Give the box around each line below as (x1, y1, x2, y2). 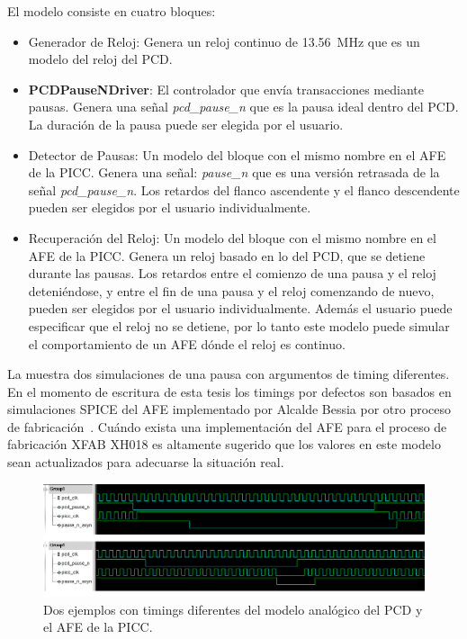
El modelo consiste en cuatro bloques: (7, 2, 216, 20)
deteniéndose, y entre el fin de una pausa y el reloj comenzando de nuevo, (28, 281, 435, 300)
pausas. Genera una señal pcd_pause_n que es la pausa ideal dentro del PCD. (28, 97, 459, 116)
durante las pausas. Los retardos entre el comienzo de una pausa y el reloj (28, 264, 436, 283)
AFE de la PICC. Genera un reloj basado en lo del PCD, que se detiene (28, 246, 426, 265)
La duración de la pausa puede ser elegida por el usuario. (28, 114, 344, 133)
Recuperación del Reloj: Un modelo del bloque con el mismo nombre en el (28, 228, 436, 247)
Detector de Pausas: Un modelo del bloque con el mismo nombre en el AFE (28, 145, 446, 164)
